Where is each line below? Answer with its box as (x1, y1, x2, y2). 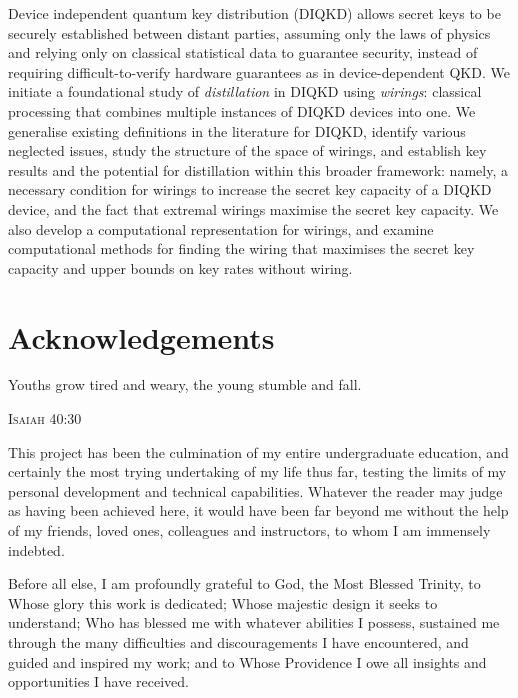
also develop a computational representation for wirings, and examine (8, 218, 434, 239)
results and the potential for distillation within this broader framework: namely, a (8, 159, 508, 180)
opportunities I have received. (8, 671, 189, 692)
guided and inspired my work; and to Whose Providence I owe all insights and (8, 651, 487, 672)
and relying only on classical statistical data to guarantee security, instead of (8, 42, 478, 63)
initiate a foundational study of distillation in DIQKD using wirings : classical (8, 81, 482, 102)
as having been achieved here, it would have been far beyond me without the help (8, 500, 509, 521)
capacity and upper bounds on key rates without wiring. (8, 257, 353, 278)
